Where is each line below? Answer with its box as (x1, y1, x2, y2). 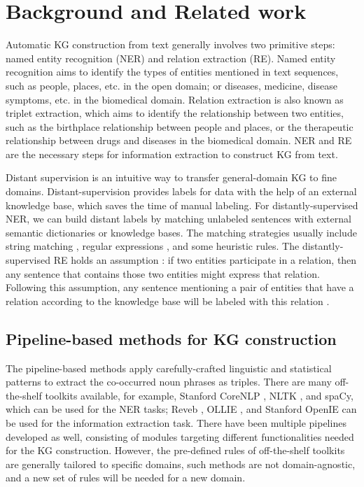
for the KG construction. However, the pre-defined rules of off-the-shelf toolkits (6, 443, 345, 458)
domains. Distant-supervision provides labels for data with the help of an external (6, 184, 357, 199)
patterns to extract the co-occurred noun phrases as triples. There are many (6, 374, 332, 389)
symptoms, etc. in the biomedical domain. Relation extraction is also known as (6, 92, 344, 106)
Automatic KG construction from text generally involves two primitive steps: (6, 37, 335, 52)
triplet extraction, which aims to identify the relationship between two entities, (6, 106, 344, 120)
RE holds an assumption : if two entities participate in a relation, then (53, 253, 357, 267)
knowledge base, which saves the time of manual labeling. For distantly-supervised (6, 197, 358, 212)
